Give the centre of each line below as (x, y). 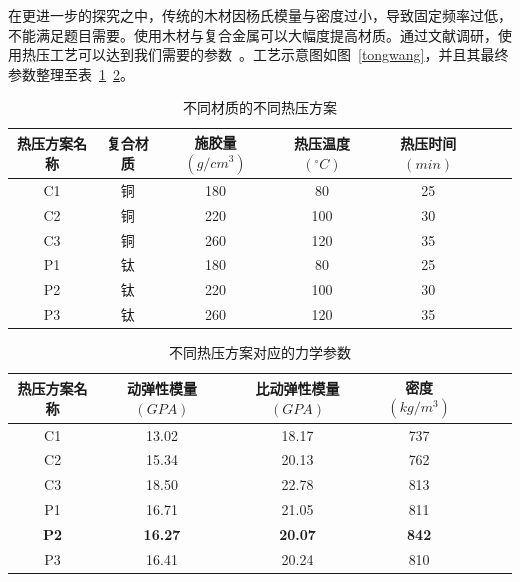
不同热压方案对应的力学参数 (260, 352)
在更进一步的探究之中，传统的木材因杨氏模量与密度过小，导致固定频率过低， (260, 15)
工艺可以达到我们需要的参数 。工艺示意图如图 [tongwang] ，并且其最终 (279, 54)
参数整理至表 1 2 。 (71, 73)
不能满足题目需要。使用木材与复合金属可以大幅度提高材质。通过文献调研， (253, 34)
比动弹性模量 (297, 387)
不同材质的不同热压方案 (260, 107)
